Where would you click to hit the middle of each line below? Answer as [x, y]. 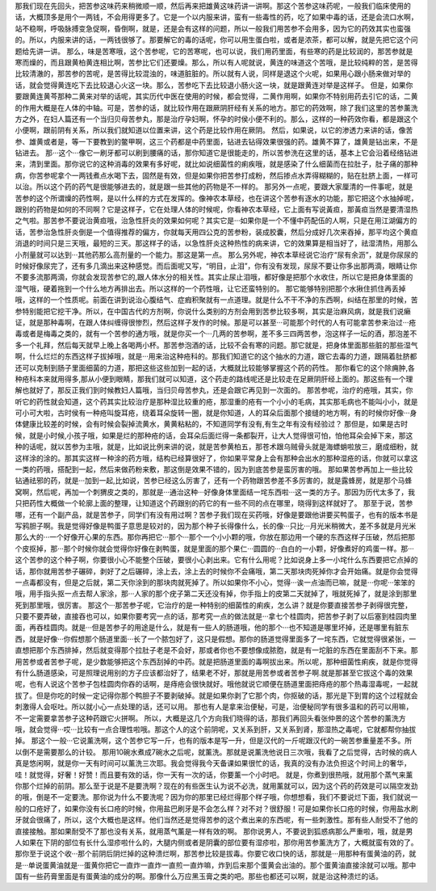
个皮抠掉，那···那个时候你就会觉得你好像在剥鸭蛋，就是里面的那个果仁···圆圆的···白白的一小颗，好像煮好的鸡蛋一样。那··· [215, 548]
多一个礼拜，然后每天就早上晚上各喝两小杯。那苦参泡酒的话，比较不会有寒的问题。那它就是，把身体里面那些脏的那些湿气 [216, 345]
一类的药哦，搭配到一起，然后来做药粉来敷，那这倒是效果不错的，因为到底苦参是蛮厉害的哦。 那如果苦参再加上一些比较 [214, 469]
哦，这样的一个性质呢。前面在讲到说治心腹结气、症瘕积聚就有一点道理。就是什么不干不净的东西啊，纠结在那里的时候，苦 [216, 300]
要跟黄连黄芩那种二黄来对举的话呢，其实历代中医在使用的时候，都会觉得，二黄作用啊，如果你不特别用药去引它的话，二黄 [216, 96]
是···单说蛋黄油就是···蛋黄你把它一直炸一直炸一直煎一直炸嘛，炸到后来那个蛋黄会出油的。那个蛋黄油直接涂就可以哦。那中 [216, 865]
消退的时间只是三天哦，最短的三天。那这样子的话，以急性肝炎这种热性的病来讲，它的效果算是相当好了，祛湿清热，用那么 [216, 243]
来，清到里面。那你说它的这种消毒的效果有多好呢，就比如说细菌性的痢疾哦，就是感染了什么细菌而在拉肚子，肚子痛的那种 [216, 164]
